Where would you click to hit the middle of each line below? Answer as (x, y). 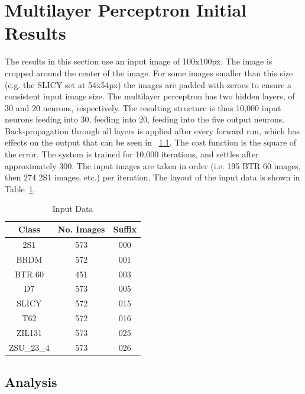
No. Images (81, 229)
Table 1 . (20, 188)
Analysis (31, 382)
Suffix (125, 229)
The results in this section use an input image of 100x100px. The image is (139, 61)
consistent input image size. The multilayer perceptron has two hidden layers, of (150, 96)
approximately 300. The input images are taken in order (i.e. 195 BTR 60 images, (153, 165)
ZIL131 (29, 332)
